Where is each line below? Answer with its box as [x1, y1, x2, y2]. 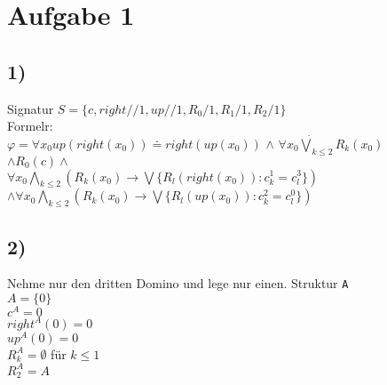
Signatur [7, 99, 54, 117]
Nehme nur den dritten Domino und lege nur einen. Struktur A [7, 274, 349, 293]
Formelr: [7, 116, 53, 135]
